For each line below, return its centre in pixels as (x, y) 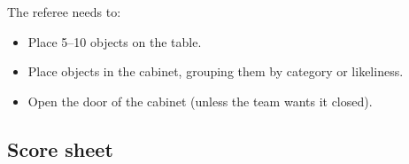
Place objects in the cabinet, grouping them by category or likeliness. (216, 71)
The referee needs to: (64, 12)
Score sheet (60, 148)
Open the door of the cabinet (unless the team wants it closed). (200, 101)
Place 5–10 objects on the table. (115, 41)
